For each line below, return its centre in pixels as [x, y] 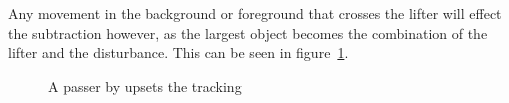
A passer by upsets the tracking [145, 85]
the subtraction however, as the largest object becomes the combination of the [248, 32]
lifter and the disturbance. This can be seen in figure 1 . [178, 52]
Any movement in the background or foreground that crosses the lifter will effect [255, 13]
